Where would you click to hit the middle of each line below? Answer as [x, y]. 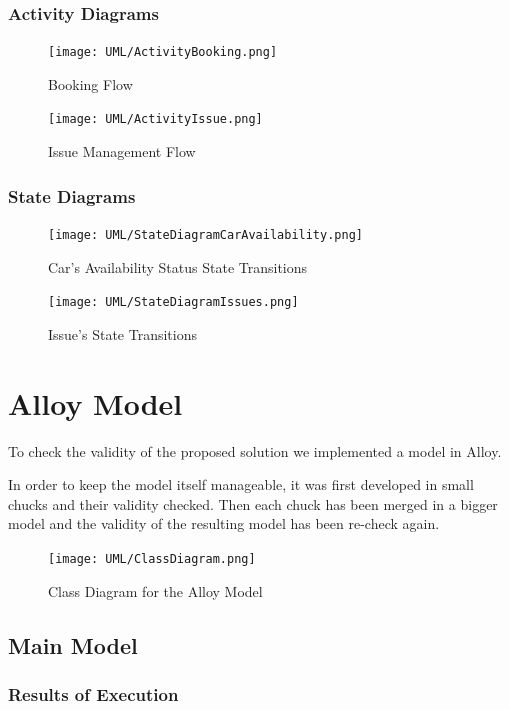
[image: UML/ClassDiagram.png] [152, 558]
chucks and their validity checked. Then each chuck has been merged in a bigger [253, 503]
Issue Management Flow [122, 151]
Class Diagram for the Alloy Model [155, 590]
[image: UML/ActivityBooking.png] [163, 52]
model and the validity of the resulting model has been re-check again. [224, 523]
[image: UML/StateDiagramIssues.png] [173, 302]
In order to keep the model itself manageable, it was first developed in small [241, 484]
